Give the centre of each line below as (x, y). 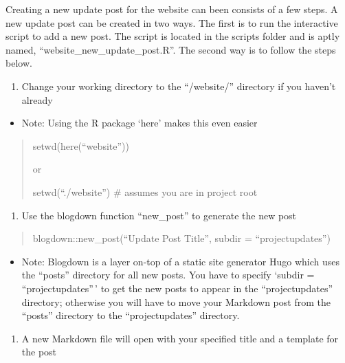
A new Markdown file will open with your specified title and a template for (180, 338)
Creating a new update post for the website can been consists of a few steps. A (172, 9)
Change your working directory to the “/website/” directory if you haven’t (179, 86)
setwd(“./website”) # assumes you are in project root (145, 191)
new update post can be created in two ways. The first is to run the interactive (172, 22)
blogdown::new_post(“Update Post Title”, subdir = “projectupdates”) (181, 238)
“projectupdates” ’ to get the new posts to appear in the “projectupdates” (177, 288)
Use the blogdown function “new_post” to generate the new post (159, 215)
